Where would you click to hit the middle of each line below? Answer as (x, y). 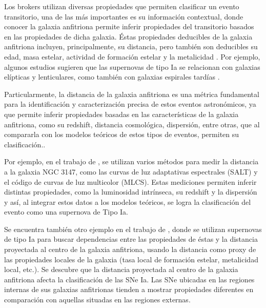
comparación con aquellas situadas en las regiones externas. (97, 300)
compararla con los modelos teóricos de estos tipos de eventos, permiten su (122, 134)
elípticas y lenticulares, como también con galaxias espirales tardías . (112, 77)
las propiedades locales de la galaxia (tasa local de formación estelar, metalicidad (131, 259)
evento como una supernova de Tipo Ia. (66, 212)
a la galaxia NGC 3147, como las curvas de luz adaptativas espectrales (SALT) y (131, 171)
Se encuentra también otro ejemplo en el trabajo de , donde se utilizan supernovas (133, 229)
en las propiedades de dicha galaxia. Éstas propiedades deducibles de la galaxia (128, 36)
